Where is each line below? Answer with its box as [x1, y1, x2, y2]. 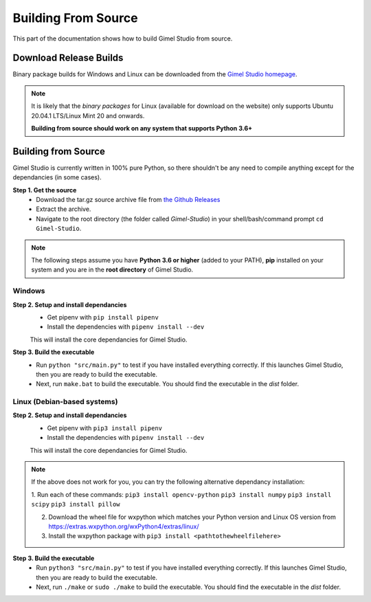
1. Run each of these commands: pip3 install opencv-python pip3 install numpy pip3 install [31, 490, 332, 498]
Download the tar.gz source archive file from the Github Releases [36, 196, 221, 204]
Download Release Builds [12, 52, 124, 64]
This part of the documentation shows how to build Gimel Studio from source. [12, 34, 233, 43]
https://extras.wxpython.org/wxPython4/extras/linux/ [48, 522, 199, 531]
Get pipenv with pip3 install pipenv [47, 423, 163, 432]
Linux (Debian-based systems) [12, 397, 118, 407]
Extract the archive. [36, 205, 91, 213]
